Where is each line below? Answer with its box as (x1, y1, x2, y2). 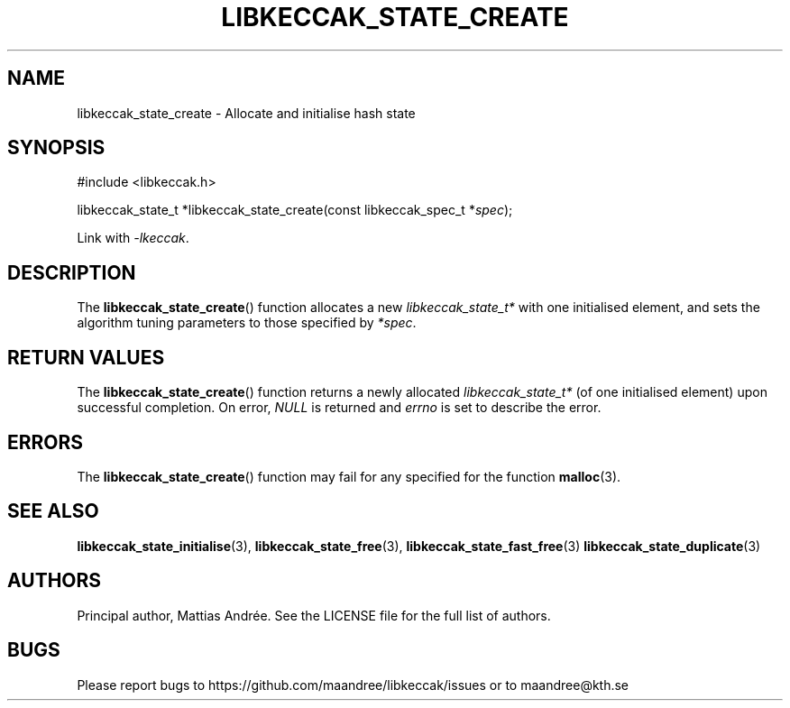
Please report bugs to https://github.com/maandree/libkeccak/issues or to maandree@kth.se (77, 676, 629, 693)
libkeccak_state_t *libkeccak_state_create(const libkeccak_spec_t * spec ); (77, 202, 513, 218)
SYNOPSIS (7, 136, 106, 160)
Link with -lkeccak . (77, 230, 189, 246)
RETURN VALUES (7, 345, 165, 369)
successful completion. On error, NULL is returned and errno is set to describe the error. (77, 400, 602, 416)
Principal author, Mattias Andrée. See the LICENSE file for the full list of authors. (77, 607, 551, 623)
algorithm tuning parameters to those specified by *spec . (77, 315, 417, 331)
